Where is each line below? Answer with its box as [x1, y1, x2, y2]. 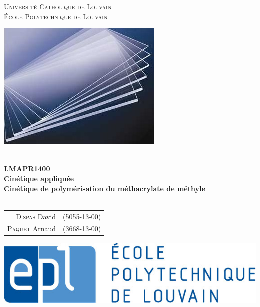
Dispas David [16, 211, 56, 221]
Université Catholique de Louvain [4, 1, 112, 11]
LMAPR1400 [4, 163, 50, 174]
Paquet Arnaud [7, 223, 56, 234]
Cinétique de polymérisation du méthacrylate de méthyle [4, 183, 205, 193]
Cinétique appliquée [4, 173, 74, 183]
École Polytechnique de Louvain [4, 11, 108, 21]
